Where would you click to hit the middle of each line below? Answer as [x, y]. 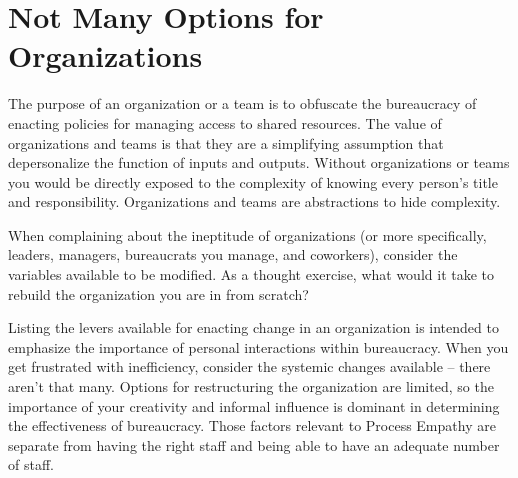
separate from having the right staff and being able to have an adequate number [254, 444]
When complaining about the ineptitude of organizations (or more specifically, [247, 234]
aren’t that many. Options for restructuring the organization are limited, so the [251, 386]
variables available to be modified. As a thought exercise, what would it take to [251, 274]
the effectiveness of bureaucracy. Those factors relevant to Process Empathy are [252, 425]
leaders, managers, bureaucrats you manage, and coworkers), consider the [233, 254]
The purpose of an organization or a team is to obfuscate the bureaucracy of [242, 103]
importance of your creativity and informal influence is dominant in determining [254, 405]
